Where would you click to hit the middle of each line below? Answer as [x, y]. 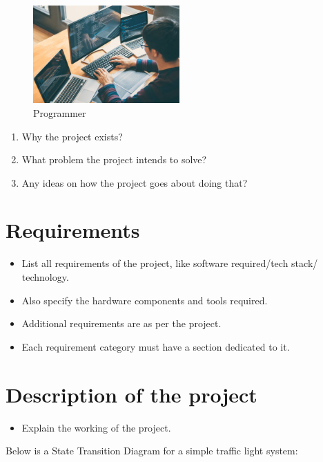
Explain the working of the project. [96, 427]
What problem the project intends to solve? [114, 159]
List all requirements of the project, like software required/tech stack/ [170, 263]
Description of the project [131, 394]
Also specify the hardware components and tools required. [145, 300]
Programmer [60, 112]
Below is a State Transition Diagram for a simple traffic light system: [152, 451]
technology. [45, 277]
